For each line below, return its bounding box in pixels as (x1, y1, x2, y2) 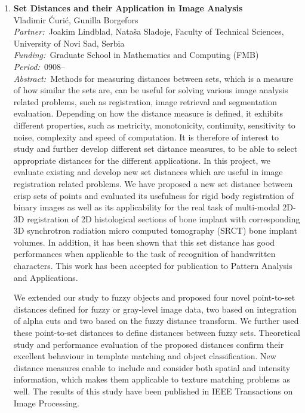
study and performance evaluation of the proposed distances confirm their (13, 338, 284, 350)
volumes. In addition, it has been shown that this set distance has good (13, 235, 275, 248)
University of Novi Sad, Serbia (13, 36, 125, 49)
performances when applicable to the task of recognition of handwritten (13, 247, 276, 260)
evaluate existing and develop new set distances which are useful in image (13, 166, 283, 178)
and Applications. (13, 271, 78, 283)
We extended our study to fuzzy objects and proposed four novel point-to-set (13, 291, 295, 304)
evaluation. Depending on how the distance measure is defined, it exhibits (13, 107, 284, 120)
